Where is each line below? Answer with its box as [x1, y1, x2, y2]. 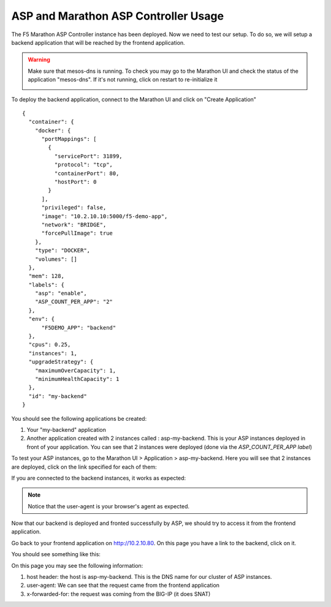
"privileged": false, [41, 204, 107, 211]
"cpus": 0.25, [28, 341, 71, 349]
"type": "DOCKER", [34, 247, 91, 254]
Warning [28, 56, 50, 64]
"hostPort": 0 [54, 178, 97, 186]
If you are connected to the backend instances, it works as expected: [11, 474, 186, 481]
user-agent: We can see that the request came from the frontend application [26, 582, 220, 589]
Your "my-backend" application [26, 426, 107, 433]
